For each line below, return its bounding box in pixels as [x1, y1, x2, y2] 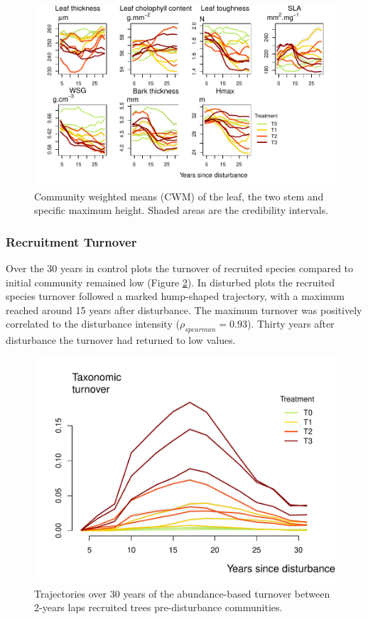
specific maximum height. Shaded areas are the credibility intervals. [34, 203, 329, 217]
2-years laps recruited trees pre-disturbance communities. [34, 600, 283, 615]
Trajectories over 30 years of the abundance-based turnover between [34, 586, 330, 601]
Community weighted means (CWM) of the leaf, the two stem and [34, 188, 324, 203]
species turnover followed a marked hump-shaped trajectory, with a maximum [6, 289, 345, 303]
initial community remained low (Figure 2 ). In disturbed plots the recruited [6, 274, 335, 289]
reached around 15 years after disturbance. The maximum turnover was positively [6, 302, 362, 317]
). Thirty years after [247, 316, 335, 331]
